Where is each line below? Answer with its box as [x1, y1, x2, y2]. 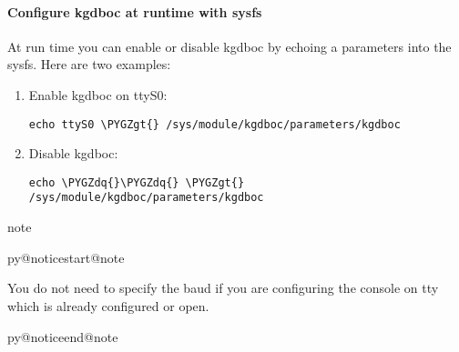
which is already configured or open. [7, 296, 209, 315]
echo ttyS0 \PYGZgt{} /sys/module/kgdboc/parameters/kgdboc [28, 117, 401, 131]
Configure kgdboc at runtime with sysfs [7, 2, 262, 21]
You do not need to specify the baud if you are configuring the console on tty [7, 278, 439, 297]
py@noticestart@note [7, 247, 125, 267]
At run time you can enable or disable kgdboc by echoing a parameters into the [7, 36, 452, 55]
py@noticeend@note [7, 327, 118, 346]
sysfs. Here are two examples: [7, 55, 171, 74]
